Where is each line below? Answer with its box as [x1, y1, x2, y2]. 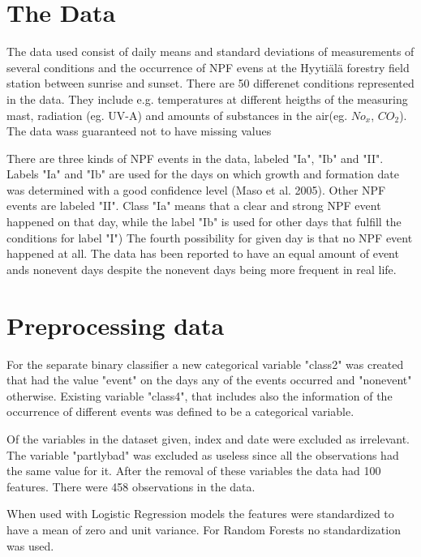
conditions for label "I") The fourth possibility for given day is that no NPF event [6, 229, 413, 246]
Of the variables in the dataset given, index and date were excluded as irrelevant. [6, 430, 410, 447]
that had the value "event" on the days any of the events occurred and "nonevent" [6, 371, 412, 388]
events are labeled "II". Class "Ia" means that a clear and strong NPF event [6, 197, 381, 214]
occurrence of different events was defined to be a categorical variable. [6, 403, 354, 420]
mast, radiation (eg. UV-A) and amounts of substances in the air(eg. [6, 106, 348, 123]
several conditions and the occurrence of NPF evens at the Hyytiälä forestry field [6, 58, 410, 75]
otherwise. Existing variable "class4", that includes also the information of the [6, 387, 393, 404]
